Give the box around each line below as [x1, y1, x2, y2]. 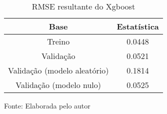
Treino [47, 35, 70, 47]
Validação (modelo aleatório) [8, 64, 109, 76]
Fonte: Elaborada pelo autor [4, 100, 90, 110]
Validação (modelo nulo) [15, 79, 101, 90]
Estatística [116, 20, 159, 32]
